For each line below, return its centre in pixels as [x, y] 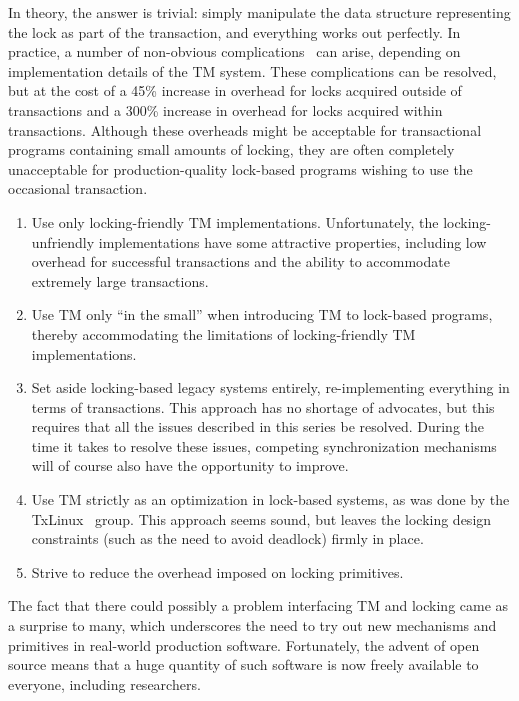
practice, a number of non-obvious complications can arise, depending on [234, 51]
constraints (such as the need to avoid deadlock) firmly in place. [227, 538]
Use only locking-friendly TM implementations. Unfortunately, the [235, 221]
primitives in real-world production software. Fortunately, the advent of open [244, 644]
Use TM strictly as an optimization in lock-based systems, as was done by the [270, 499]
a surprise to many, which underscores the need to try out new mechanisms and [252, 625]
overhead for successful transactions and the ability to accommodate [240, 261]
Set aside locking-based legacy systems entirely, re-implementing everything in [270, 387]
